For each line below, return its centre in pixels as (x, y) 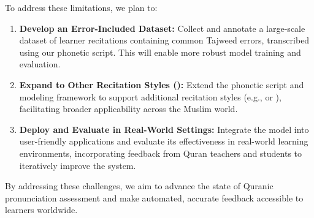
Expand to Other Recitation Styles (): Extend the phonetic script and (162, 84)
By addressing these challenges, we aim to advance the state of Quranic (139, 186)
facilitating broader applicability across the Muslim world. (128, 109)
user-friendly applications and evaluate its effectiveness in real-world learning (164, 141)
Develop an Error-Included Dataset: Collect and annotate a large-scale (162, 28)
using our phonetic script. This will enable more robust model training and (160, 52)
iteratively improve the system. (78, 165)
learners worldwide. (41, 210)
